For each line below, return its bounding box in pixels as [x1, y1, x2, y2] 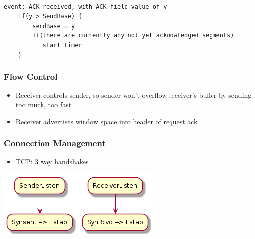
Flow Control [4, 70, 58, 83]
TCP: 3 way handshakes [15, 156, 89, 167]
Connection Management [4, 137, 106, 149]
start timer [42, 41, 82, 49]
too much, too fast [15, 99, 72, 109]
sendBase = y [32, 22, 75, 30]
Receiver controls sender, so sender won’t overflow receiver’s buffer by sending [15, 90, 252, 100]
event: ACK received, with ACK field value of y [4, 3, 167, 10]
